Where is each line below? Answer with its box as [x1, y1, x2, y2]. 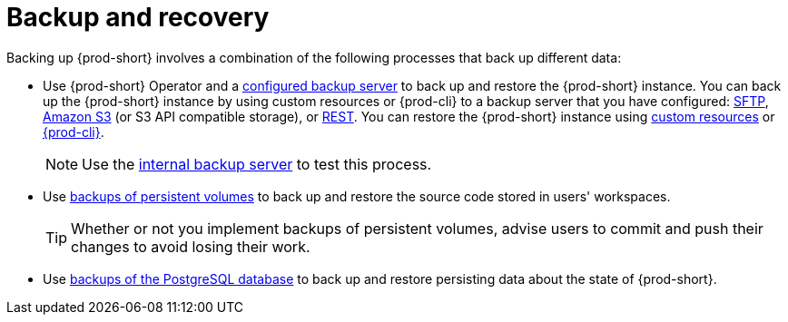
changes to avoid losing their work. [71, 237, 310, 256]
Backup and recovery [6, 2, 270, 33]
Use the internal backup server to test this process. [82, 154, 432, 173]
